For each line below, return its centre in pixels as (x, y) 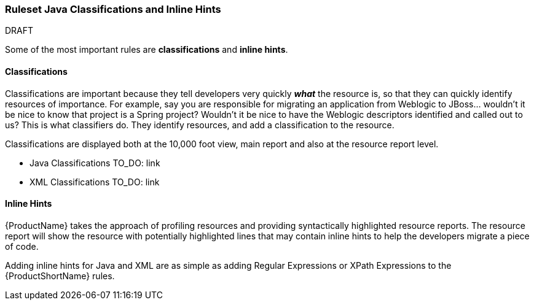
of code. (22, 246)
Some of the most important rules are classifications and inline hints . (147, 50)
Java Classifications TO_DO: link (95, 163)
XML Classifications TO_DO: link (95, 182)
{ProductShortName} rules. (60, 276)
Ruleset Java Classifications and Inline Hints (113, 9)
